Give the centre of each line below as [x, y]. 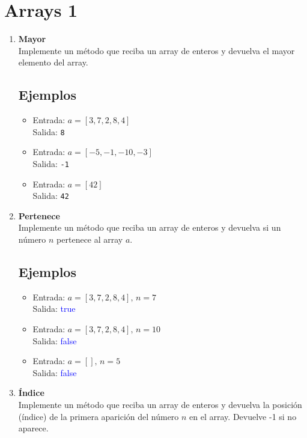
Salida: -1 [51, 163]
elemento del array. [53, 62]
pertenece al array [90, 239]
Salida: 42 [51, 196]
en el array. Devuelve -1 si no [243, 416]
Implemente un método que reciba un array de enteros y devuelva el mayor [157, 50]
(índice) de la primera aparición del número [99, 416]
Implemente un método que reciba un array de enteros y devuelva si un [150, 227]
